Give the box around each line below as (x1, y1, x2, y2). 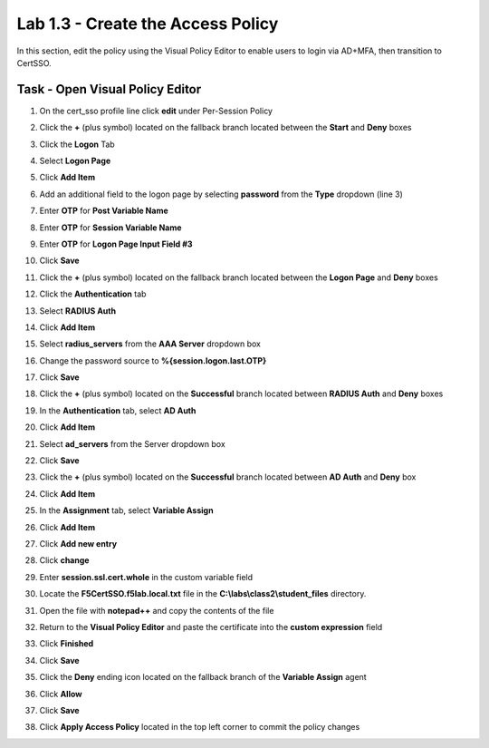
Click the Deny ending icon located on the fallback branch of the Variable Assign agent (39, 672, 367, 683)
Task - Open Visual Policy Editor (16, 82, 202, 97)
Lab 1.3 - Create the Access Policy (16, 14, 279, 34)
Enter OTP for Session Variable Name (39, 222, 182, 233)
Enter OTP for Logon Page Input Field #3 (39, 238, 194, 249)
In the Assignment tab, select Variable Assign (39, 505, 214, 516)
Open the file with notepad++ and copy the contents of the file (39, 605, 274, 616)
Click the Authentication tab (39, 288, 147, 299)
